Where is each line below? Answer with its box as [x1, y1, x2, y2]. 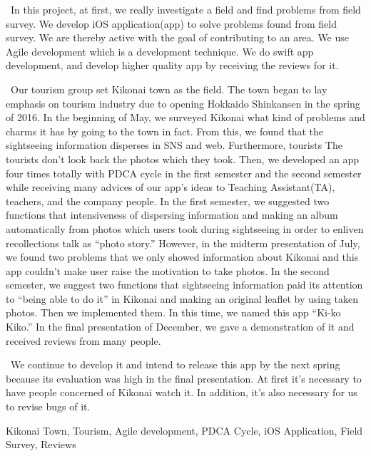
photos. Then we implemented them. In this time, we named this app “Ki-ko [6, 305, 341, 320]
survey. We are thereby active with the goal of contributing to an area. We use [6, 30, 350, 45]
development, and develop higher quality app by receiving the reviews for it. [6, 58, 339, 73]
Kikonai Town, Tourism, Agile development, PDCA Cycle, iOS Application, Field [6, 423, 363, 437]
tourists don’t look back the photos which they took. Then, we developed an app [6, 151, 359, 166]
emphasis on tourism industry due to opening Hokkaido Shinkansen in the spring [6, 95, 360, 110]
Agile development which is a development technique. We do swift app [6, 43, 314, 58]
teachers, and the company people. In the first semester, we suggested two [6, 193, 330, 208]
